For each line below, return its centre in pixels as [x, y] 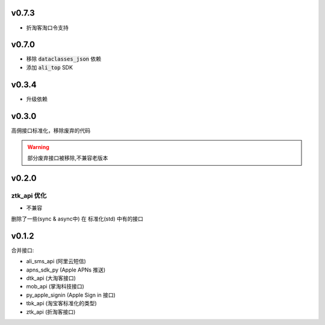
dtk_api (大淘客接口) [51, 278]
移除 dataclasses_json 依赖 [64, 59]
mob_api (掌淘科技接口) [55, 287]
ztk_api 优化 [29, 196]
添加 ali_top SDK [50, 67]
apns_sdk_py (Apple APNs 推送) [66, 270]
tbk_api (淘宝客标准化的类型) [62, 303]
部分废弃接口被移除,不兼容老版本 [68, 158]
